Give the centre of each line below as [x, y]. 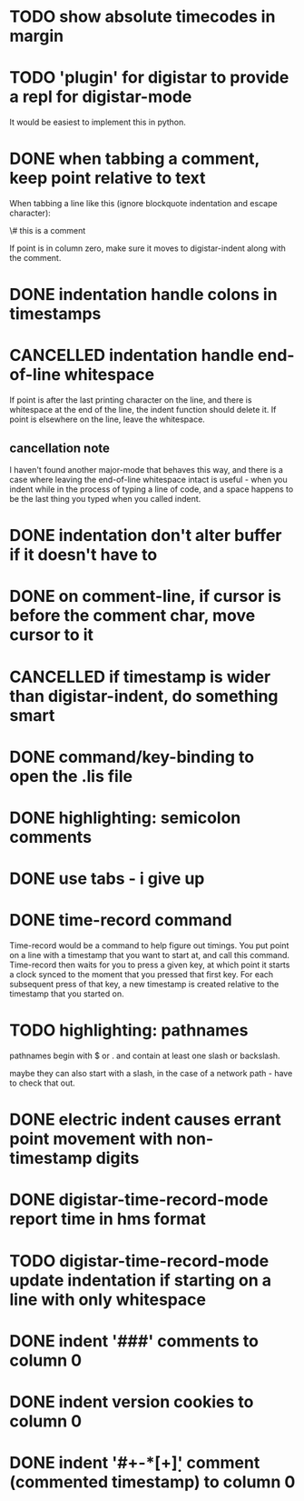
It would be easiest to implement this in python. [98, 122]
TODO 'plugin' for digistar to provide [149, 78]
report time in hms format [108, 1219]
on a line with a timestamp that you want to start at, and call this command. [150, 956]
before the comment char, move [132, 616]
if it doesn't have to [83, 555]
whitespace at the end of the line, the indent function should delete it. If [143, 410]
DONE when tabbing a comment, [135, 159]
